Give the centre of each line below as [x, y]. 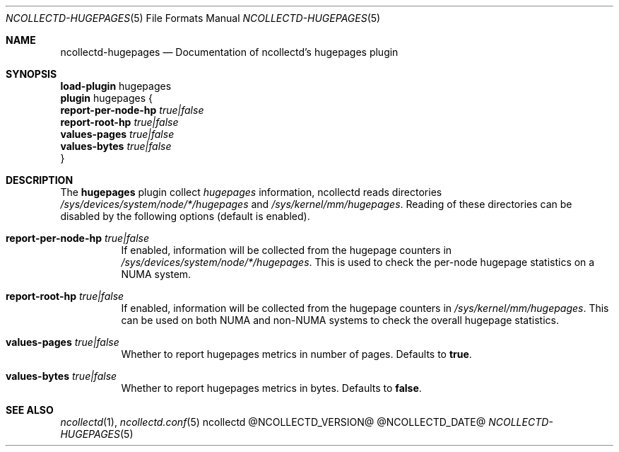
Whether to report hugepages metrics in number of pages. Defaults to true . [296, 354]
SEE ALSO [30, 410]
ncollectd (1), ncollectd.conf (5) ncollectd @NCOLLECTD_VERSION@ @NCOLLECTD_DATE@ [273, 422]
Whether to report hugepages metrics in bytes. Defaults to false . [271, 388]
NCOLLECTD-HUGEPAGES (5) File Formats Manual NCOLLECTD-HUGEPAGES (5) [193, 18]
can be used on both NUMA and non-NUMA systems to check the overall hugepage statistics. [340, 320]
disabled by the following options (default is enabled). [185, 216]
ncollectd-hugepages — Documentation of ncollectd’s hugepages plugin [229, 52]
